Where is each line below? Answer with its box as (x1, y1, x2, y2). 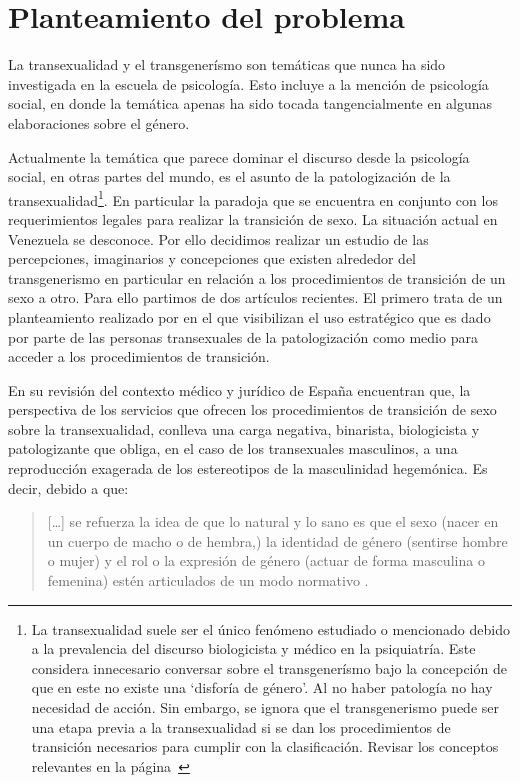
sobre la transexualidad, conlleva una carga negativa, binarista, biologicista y (8, 418, 480, 439)
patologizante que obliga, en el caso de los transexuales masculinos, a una (8, 438, 458, 459)
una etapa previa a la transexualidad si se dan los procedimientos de (31, 716, 451, 737)
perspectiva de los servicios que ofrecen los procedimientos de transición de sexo (8, 399, 497, 420)
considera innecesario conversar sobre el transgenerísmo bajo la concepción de (31, 657, 507, 678)
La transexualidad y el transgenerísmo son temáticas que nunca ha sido (8, 54, 446, 75)
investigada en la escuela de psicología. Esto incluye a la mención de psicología (8, 73, 489, 94)
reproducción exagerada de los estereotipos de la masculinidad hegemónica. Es (8, 458, 488, 479)
